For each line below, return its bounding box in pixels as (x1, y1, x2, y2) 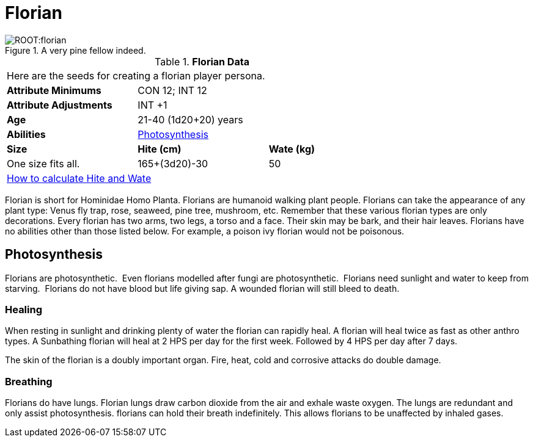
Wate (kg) (268, 142, 315, 155)
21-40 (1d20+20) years (138, 113, 243, 126)
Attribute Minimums (7, 84, 101, 96)
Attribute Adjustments (7, 98, 112, 111)
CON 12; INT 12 (138, 84, 207, 96)
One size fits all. (7, 157, 80, 170)
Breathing (5, 375, 53, 388)
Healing (5, 303, 43, 316)
